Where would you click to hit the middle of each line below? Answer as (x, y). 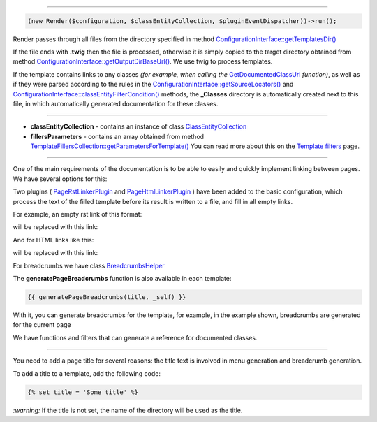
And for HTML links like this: (53, 240)
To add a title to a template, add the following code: (87, 373)
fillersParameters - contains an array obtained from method (117, 136)
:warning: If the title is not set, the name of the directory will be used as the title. (128, 410)
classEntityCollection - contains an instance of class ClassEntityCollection (139, 126)
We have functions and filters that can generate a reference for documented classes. (135, 337)
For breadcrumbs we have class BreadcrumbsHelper (89, 265)
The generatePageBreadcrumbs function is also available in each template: (122, 278)
